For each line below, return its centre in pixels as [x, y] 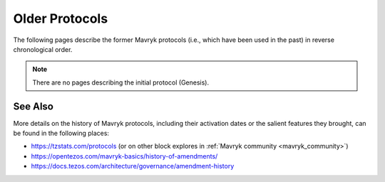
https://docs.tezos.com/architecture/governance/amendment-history [133, 166]
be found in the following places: [61, 133]
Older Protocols [61, 18]
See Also [33, 106]
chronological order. [43, 49]
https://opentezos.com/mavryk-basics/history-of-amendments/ [124, 156]
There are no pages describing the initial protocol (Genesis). [121, 82]
